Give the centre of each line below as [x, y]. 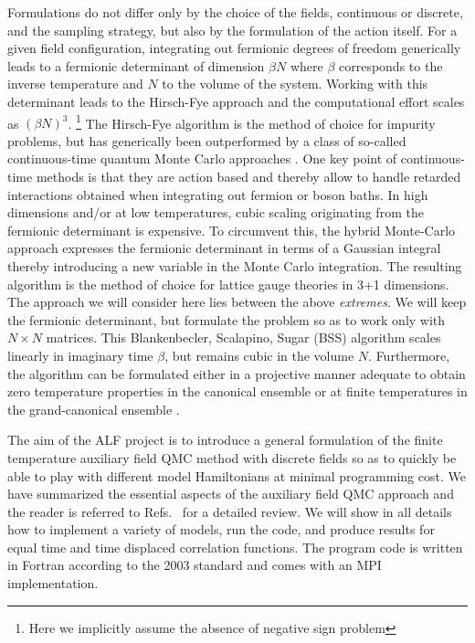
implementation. [53, 583]
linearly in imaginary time [80, 355]
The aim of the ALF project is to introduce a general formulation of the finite [225, 440]
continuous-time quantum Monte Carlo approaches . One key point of [202, 158]
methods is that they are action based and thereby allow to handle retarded [248, 176]
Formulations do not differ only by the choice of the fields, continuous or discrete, [235, 12]
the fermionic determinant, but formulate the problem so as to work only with [227, 319]
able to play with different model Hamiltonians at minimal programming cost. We [237, 475]
